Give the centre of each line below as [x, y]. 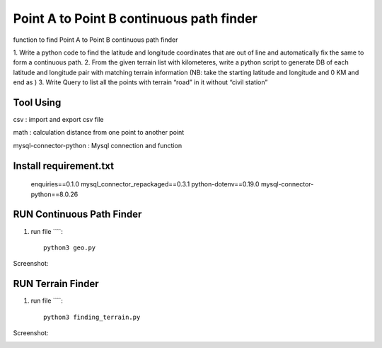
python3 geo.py [70, 247]
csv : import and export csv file [58, 120]
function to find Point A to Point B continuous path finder [95, 40]
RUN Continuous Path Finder [77, 214]
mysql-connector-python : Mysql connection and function [98, 145]
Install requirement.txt [64, 165]
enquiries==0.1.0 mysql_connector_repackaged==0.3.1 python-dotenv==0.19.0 [145, 184]
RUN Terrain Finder [56, 284]
